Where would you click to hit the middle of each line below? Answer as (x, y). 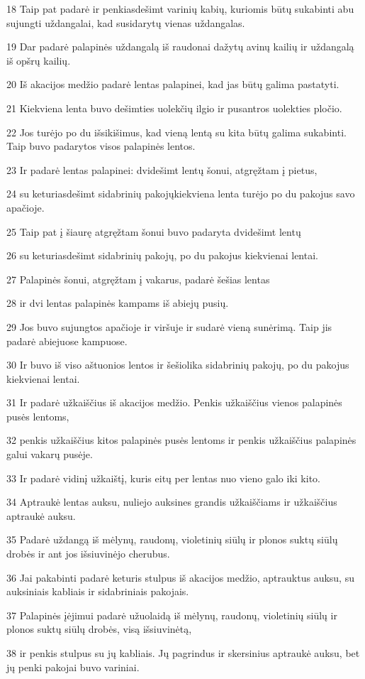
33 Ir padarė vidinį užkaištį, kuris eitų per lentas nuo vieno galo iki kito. (163, 478)
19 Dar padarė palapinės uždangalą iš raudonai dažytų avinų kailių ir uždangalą (180, 47)
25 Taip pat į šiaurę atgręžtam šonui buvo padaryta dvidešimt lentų (154, 231)
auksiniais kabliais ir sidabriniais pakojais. (98, 591)
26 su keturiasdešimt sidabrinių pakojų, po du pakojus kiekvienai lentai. (162, 255)
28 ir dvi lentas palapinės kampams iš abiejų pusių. (118, 303)
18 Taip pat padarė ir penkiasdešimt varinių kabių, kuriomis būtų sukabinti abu (180, 9)
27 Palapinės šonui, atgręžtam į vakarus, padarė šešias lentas (138, 279)
